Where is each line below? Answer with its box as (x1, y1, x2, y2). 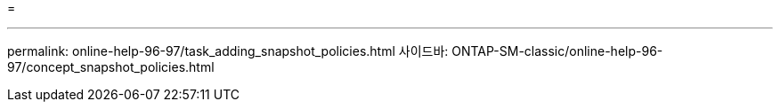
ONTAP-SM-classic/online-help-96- (451, 43, 663, 58)
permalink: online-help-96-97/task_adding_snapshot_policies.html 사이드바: (7, 43, 449, 58)
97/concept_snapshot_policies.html (7, 59, 215, 74)
